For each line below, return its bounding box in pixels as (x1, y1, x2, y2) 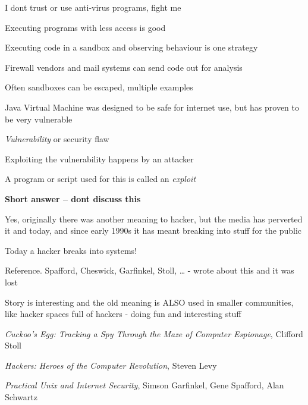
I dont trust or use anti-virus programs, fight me (5, 1, 181, 13)
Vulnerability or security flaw (5, 133, 109, 145)
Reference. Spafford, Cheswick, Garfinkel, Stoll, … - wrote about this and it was (5, 264, 294, 277)
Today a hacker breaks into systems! (5, 244, 137, 256)
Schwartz (5, 391, 37, 403)
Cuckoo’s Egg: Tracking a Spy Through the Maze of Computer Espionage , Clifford (5, 327, 303, 340)
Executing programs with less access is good (5, 21, 166, 33)
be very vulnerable (5, 112, 73, 125)
